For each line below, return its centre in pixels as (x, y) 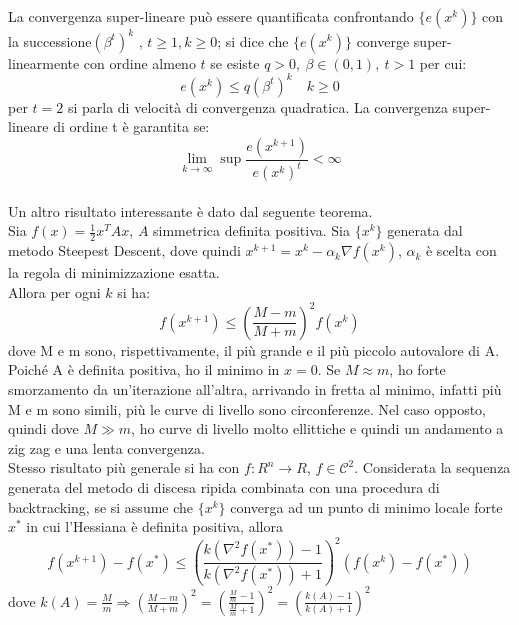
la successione (50, 40)
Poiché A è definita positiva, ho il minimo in (144, 369)
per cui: (443, 62)
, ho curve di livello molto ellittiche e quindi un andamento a (317, 428)
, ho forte (417, 369)
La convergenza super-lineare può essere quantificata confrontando (211, 16)
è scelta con (461, 250)
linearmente (44, 62)
